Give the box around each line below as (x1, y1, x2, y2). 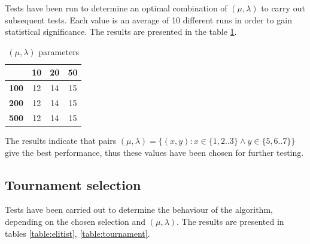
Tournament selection (5, 175, 141, 194)
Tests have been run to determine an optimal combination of (5, 2, 227, 14)
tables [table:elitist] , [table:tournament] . (5, 227, 150, 239)
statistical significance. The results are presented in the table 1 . (5, 25, 237, 38)
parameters (38, 45, 80, 58)
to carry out (261, 2, 305, 14)
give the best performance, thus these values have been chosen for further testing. (5, 146, 304, 158)
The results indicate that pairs (5, 134, 117, 146)
